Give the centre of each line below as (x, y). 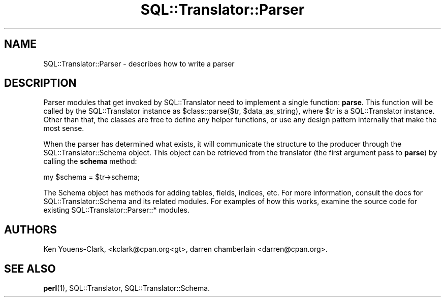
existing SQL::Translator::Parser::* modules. (116, 210)
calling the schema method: (90, 161)
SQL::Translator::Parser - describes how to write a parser (139, 63)
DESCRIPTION (40, 83)
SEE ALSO (30, 269)
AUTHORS (31, 229)
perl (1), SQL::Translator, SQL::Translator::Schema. (127, 288)
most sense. (64, 128)
